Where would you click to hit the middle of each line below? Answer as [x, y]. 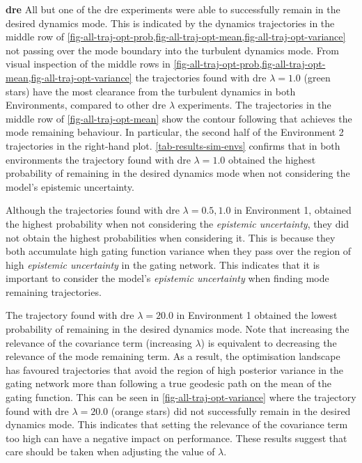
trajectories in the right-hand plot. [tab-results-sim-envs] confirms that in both [173, 145]
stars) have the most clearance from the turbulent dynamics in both [151, 91]
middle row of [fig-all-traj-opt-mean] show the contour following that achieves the [179, 118]
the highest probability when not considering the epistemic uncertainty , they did [178, 223]
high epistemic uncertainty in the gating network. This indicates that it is [163, 264]
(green [317, 77]
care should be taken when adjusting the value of [110, 452]
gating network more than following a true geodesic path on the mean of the [169, 383]
